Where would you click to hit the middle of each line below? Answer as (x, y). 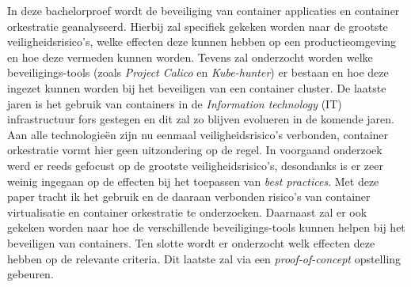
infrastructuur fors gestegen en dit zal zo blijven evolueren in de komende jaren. (201, 119)
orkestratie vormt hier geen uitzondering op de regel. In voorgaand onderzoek (195, 150)
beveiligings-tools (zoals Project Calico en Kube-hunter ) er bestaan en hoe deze (198, 72)
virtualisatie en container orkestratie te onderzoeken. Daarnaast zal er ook (187, 211)
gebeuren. (30, 274)
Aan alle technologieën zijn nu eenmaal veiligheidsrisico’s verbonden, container (198, 134)
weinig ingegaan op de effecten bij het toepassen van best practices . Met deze (193, 181)
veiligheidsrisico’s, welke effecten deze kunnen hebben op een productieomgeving (202, 42)
